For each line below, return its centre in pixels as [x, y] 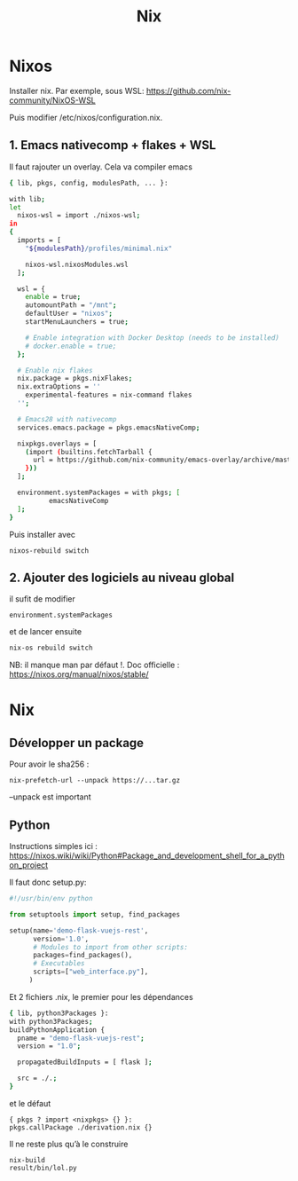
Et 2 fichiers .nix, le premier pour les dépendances [101, 996]
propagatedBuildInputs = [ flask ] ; [85, 1062]
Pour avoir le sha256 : [49, 764]
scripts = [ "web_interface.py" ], [90, 972]
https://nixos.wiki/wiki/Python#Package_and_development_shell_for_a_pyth [147, 855]
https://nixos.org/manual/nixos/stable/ [79, 674]
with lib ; [27, 199]
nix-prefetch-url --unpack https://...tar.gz [94, 781]
